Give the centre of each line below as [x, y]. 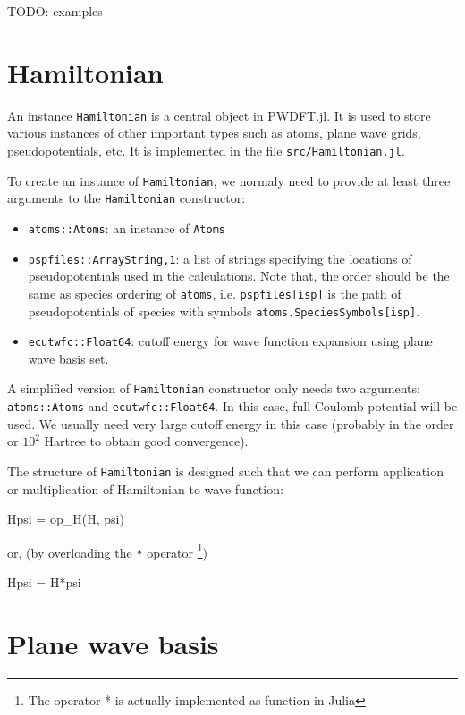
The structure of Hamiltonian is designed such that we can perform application [225, 471]
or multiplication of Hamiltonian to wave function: [145, 488]
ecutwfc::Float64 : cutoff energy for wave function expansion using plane [230, 341]
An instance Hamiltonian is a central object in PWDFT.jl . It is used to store [219, 115]
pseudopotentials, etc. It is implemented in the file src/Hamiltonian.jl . [206, 150]
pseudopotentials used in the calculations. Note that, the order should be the [239, 276]
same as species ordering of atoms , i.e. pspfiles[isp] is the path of [215, 293]
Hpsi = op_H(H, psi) [66, 519]
